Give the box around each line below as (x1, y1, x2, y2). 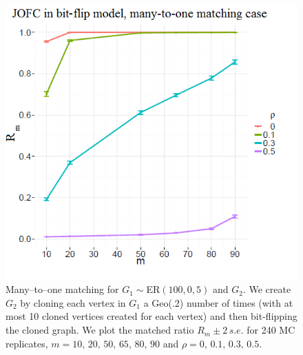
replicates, (6, 336, 48, 350)
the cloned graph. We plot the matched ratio (6, 323, 194, 337)
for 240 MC (247, 323, 295, 337)
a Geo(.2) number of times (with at (143, 295, 293, 310)
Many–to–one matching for (6, 282, 119, 296)
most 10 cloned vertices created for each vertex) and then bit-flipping (6, 309, 297, 323)
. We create (242, 282, 291, 296)
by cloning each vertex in (20, 295, 126, 310)
